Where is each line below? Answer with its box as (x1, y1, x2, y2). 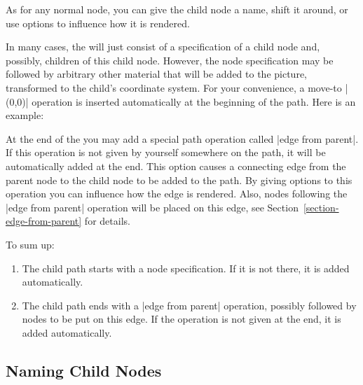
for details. (84, 213, 130, 228)
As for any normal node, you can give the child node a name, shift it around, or (6, 2, 348, 16)
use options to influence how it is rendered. (6, 15, 190, 30)
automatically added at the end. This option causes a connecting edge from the (6, 158, 346, 173)
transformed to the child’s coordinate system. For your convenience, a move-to (6, 80, 342, 94)
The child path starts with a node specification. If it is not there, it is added (22, 260, 350, 275)
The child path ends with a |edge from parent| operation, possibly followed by (22, 297, 357, 312)
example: (6, 108, 44, 122)
